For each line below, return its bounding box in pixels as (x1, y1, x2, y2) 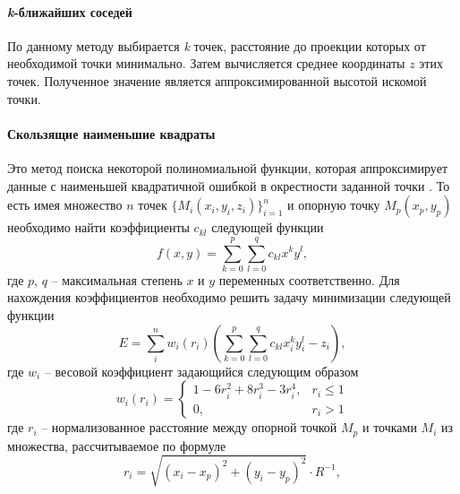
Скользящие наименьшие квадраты (7, 124, 216, 143)
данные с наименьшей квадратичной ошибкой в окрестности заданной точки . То (7, 176, 450, 195)
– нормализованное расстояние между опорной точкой (41, 418, 337, 437)
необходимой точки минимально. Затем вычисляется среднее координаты (7, 54, 405, 73)
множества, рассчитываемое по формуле (7, 436, 226, 455)
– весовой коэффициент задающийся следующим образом (44, 361, 359, 380)
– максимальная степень (51, 270, 183, 289)
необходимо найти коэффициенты (7, 218, 190, 237)
